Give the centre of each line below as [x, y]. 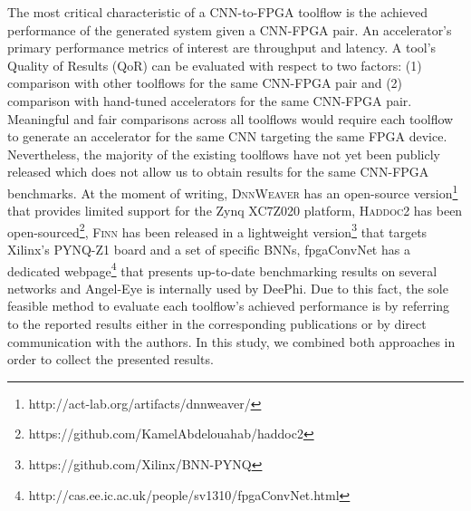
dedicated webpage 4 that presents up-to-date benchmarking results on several [222, 269]
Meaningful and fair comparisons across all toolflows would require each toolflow [231, 118]
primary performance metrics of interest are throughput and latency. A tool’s [222, 48]
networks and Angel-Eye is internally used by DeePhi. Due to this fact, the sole [228, 288]
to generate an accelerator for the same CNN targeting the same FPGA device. [227, 136]
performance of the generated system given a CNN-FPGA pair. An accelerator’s [230, 29]
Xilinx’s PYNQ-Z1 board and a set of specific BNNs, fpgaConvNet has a [209, 250]
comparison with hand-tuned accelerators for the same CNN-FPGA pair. [210, 100]
